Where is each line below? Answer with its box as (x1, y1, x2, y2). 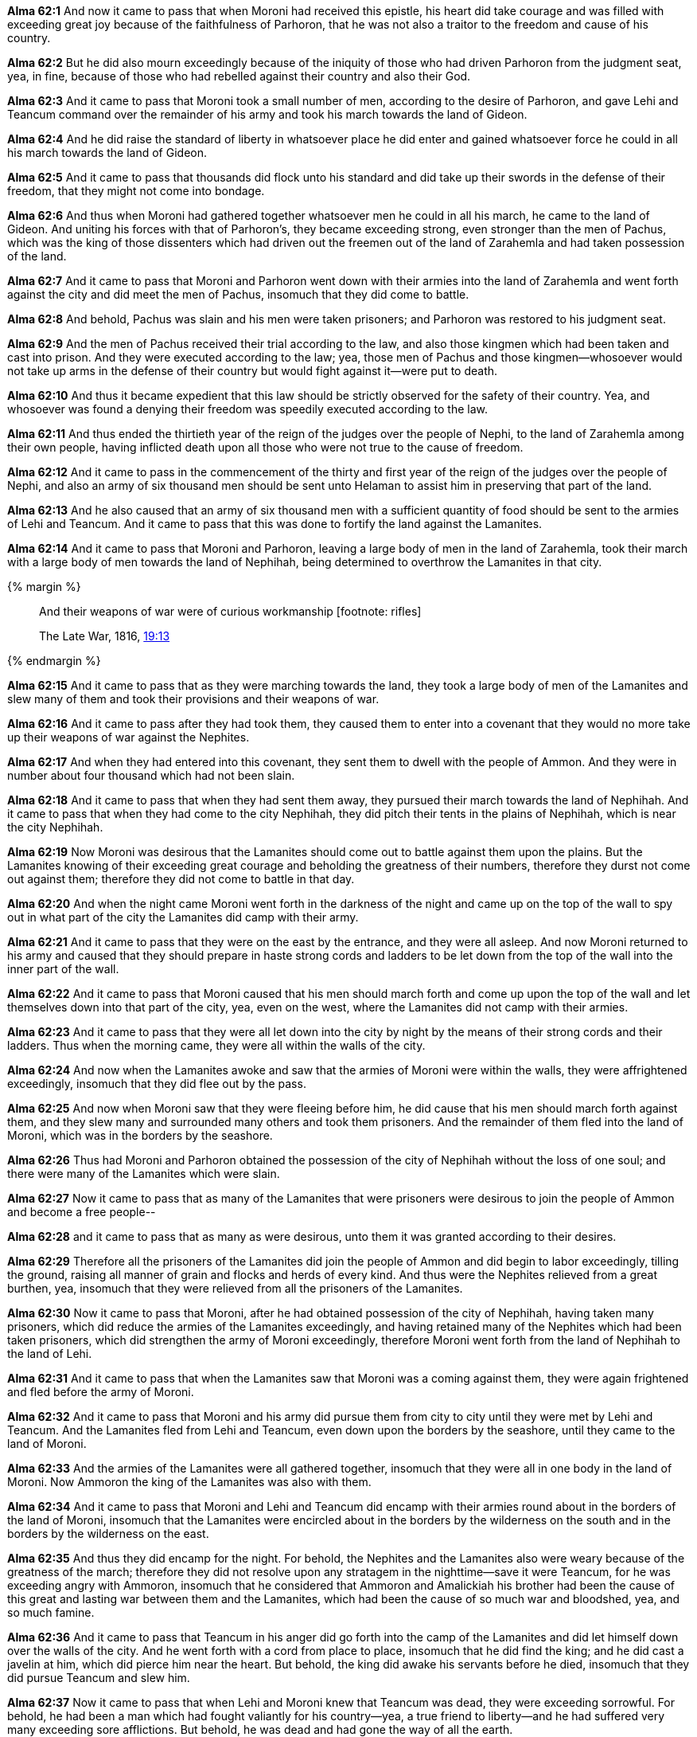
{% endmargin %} (7, 654, 101, 667)
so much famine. (7, 1606, 95, 1619)
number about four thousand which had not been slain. (7, 769, 295, 782)
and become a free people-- (7, 1205, 156, 1219)
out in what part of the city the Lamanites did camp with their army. (7, 910, 359, 924)
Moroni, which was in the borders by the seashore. (7, 1129, 273, 1142)
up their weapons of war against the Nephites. (7, 730, 250, 744)
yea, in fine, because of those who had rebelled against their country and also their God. (7, 69, 471, 83)
